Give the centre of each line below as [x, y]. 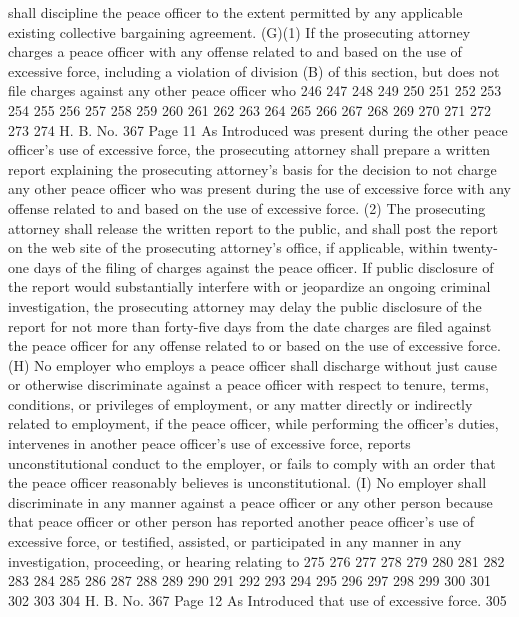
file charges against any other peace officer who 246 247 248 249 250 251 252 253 [255, 90]
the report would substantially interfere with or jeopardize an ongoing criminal [249, 286]
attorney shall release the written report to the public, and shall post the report [253, 227]
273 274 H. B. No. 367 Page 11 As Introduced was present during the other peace [258, 129]
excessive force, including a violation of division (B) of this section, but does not [254, 70]
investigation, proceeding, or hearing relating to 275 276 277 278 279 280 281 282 [256, 560]
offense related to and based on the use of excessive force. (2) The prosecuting [247, 207]
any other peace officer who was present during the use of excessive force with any [259, 188]
